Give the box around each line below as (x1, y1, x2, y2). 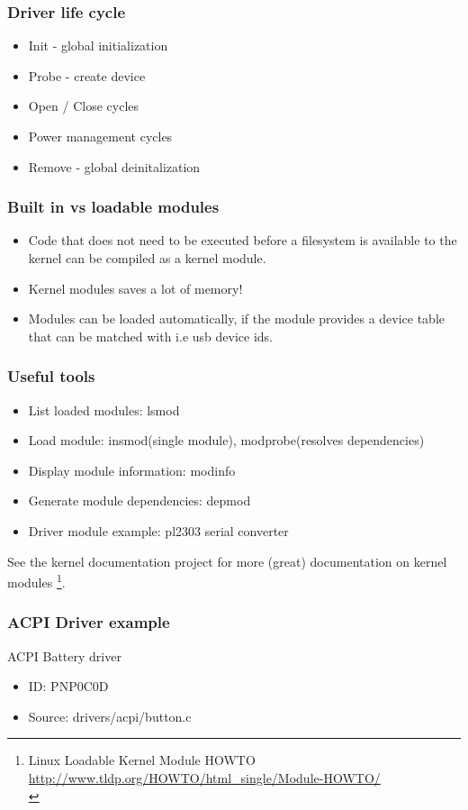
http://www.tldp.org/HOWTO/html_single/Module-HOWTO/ (28, 769, 381, 787)
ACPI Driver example (7, 611, 170, 633)
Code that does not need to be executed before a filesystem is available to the (28, 231, 457, 250)
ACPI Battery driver (7, 646, 121, 665)
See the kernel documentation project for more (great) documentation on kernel (7, 551, 447, 570)
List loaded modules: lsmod (28, 400, 180, 419)
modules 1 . (7, 570, 66, 591)
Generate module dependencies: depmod (28, 491, 251, 510)
